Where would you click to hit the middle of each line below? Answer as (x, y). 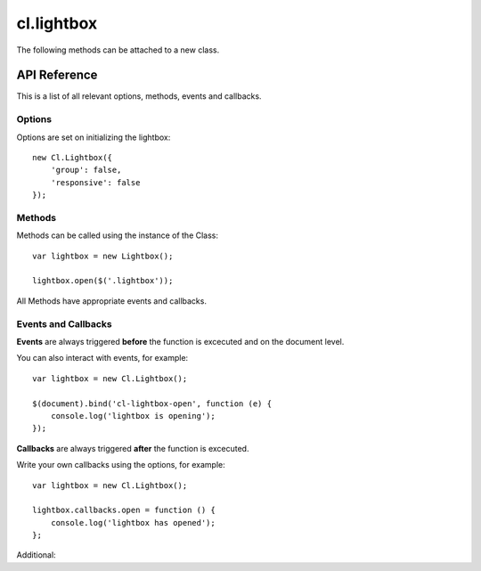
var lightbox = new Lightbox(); (103, 256)
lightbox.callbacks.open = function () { (124, 510)
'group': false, (86, 170)
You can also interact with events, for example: (102, 358)
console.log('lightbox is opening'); (133, 416)
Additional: (37, 555)
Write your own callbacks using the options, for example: (121, 465)
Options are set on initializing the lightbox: (94, 137)
